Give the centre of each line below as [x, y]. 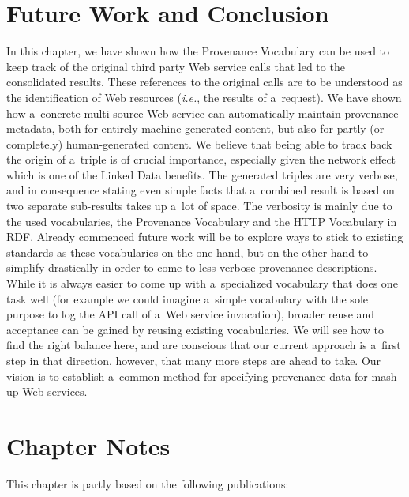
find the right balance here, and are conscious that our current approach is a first [204, 345]
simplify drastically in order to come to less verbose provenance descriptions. [192, 267]
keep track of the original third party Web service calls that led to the [176, 66]
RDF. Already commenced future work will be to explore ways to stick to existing [205, 237]
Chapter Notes [88, 445]
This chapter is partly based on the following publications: [148, 483]
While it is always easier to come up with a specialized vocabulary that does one [202, 283]
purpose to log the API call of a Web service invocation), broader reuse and [191, 314]
